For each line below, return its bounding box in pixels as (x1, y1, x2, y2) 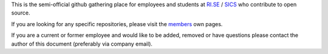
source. (11, 9, 30, 16)
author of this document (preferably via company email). (11, 40, 153, 47)
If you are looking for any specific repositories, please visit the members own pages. (11, 20, 223, 27)
